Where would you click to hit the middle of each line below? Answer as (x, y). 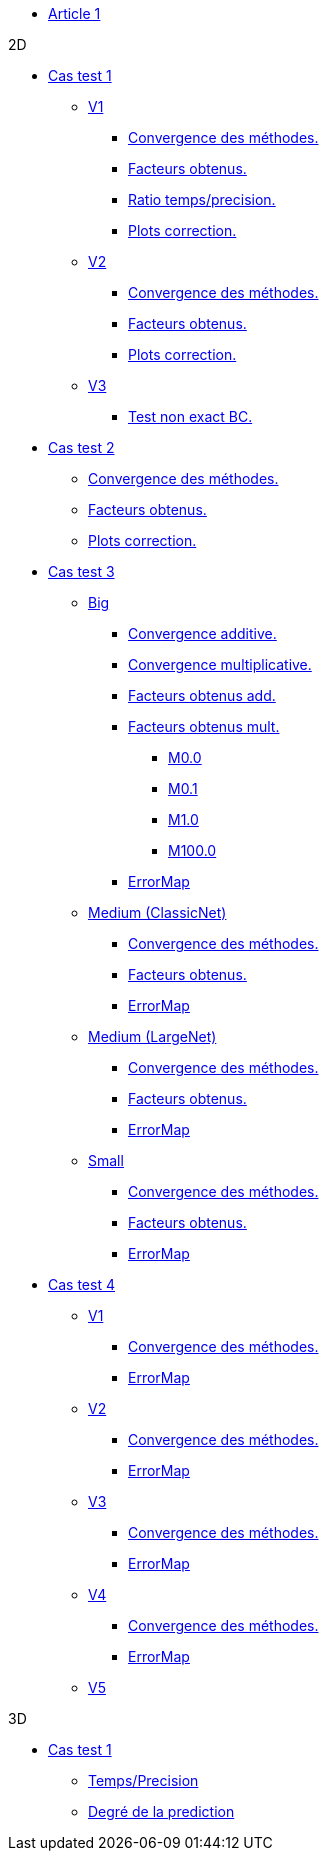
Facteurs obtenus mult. (204, 726)
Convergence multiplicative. (220, 664)
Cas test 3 (81, 571)
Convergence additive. (202, 633)
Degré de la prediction (161, 1811)
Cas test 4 (81, 1284)
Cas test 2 (81, 447)
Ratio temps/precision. (202, 199)
